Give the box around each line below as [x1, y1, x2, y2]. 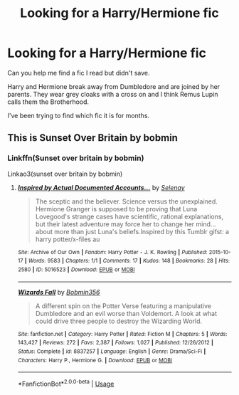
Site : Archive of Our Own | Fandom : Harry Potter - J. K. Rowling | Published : [17, 248, 208, 256]
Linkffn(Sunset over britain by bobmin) [7, 153, 144, 163]
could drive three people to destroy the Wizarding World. [35, 317, 203, 325]
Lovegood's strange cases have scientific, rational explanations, [35, 212, 224, 221]
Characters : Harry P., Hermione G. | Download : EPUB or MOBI [17, 357, 173, 364]
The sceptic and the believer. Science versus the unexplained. [35, 197, 218, 206]
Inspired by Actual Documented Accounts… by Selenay [17, 183, 185, 191]
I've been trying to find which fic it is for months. [7, 111, 150, 120]
